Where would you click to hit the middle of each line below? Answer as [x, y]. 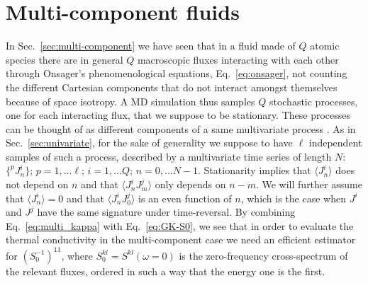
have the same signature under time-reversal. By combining [166, 212]
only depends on [190, 184]
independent [335, 143]
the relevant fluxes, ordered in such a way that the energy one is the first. [166, 271]
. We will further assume [309, 184]
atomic [325, 46]
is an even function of [185, 198]
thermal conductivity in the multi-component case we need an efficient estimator [181, 239]
